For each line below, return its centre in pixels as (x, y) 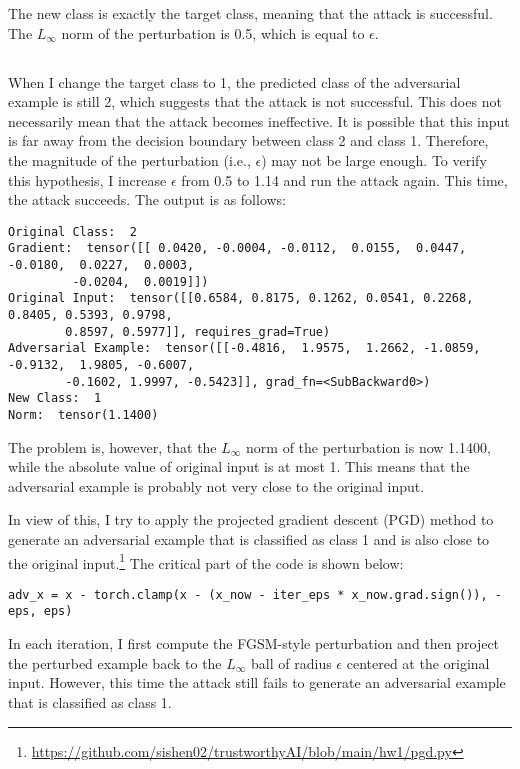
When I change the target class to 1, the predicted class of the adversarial (234, 81)
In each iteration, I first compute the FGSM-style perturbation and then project (254, 643)
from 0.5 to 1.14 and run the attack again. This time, (344, 179)
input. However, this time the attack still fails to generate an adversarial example (257, 682)
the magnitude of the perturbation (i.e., (129, 159)
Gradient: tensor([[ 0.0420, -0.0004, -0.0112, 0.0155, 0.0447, (237, 248)
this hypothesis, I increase (87, 179)
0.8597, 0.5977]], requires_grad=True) (198, 331)
